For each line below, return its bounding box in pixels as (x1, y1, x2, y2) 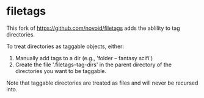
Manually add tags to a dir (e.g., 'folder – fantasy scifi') (15, 54, 153, 61)
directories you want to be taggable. (15, 67, 107, 74)
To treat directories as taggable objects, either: (6, 43, 124, 50)
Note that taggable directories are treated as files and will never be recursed (6, 79, 199, 86)
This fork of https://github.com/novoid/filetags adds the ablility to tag (6, 24, 180, 32)
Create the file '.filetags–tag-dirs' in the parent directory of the (15, 61, 172, 68)
